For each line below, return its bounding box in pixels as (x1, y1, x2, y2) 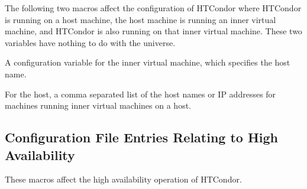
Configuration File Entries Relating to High (5, 128, 279, 146)
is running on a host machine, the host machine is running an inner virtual (5, 13, 276, 25)
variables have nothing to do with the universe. (5, 36, 176, 48)
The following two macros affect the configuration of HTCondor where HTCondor (5, 2, 302, 14)
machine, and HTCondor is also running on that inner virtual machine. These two (5, 25, 302, 37)
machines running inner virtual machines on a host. (5, 99, 191, 112)
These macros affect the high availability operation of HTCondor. (5, 173, 242, 185)
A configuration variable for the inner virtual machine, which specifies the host (5, 56, 290, 69)
